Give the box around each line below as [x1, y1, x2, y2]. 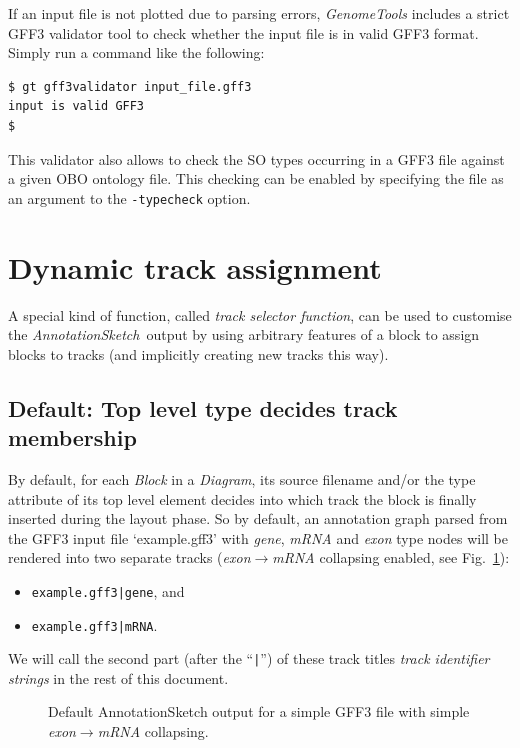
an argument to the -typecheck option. [8, 187, 251, 208]
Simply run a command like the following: [8, 42, 265, 63]
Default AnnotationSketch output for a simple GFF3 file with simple [48, 701, 470, 722]
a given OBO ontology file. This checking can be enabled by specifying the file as [8, 168, 504, 189]
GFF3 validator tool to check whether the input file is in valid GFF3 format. [8, 22, 479, 43]
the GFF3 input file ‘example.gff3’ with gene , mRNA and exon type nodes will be [8, 527, 508, 548]
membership [8, 422, 137, 453]
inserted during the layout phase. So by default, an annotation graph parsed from [8, 508, 508, 529]
